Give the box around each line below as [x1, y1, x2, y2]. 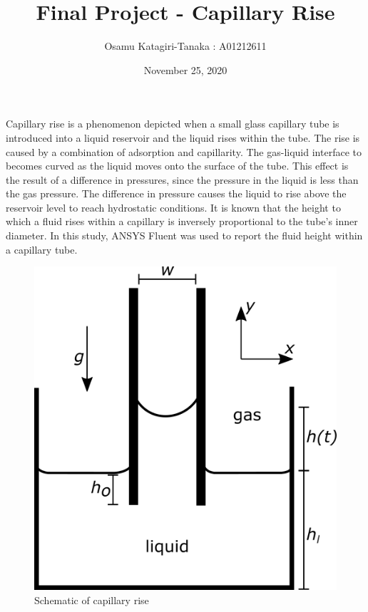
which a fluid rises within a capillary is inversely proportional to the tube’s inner [6, 214, 358, 229]
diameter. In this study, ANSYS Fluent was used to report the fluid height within [6, 228, 363, 243]
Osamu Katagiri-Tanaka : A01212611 [104, 38, 267, 53]
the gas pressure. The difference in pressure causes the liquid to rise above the [6, 186, 347, 201]
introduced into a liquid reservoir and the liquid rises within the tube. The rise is [6, 130, 360, 145]
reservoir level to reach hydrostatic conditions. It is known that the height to [6, 199, 341, 214]
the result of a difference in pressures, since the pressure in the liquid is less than [6, 172, 359, 187]
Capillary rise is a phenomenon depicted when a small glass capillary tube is [6, 116, 339, 131]
